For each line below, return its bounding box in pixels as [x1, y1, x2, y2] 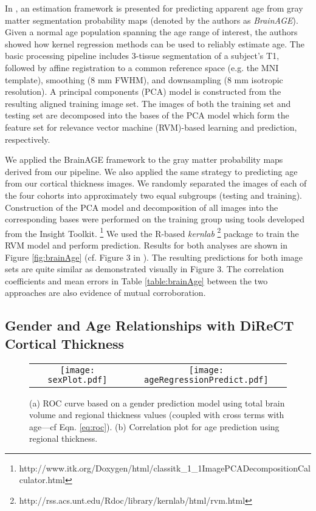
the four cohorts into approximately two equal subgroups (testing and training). [5, 188, 303, 201]
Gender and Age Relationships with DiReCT [5, 316, 294, 335]
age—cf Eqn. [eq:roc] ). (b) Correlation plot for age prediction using [29, 420, 280, 433]
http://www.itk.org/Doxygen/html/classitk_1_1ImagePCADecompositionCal [19, 461, 311, 474]
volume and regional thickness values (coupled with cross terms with [29, 408, 284, 421]
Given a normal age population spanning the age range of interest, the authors [5, 26, 298, 38]
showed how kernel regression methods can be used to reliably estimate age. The [5, 37, 304, 50]
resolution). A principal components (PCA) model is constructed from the [5, 85, 281, 98]
